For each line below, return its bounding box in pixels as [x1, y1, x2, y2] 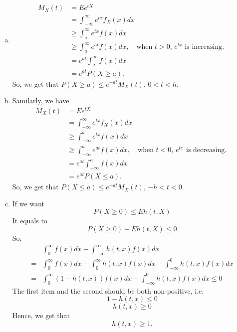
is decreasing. [186, 147, 227, 154]
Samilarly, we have [12, 95, 69, 106]
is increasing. [185, 43, 225, 51]
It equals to [12, 215, 47, 226]
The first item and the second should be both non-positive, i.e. [12, 285, 204, 296]
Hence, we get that [12, 310, 70, 321]
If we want [12, 198, 44, 208]
